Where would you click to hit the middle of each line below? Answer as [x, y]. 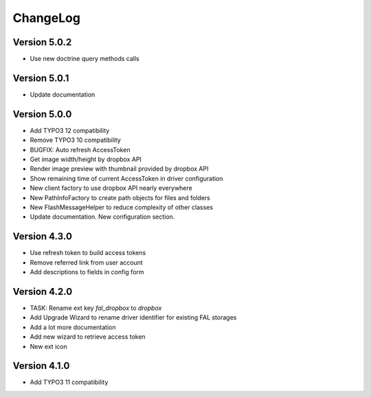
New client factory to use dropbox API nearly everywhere [111, 188]
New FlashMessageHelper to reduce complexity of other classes [121, 207]
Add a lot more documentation [73, 327]
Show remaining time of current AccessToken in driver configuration [126, 178]
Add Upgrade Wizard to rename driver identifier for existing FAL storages [133, 317]
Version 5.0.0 [42, 114]
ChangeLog [46, 18]
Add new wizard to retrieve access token [88, 337]
